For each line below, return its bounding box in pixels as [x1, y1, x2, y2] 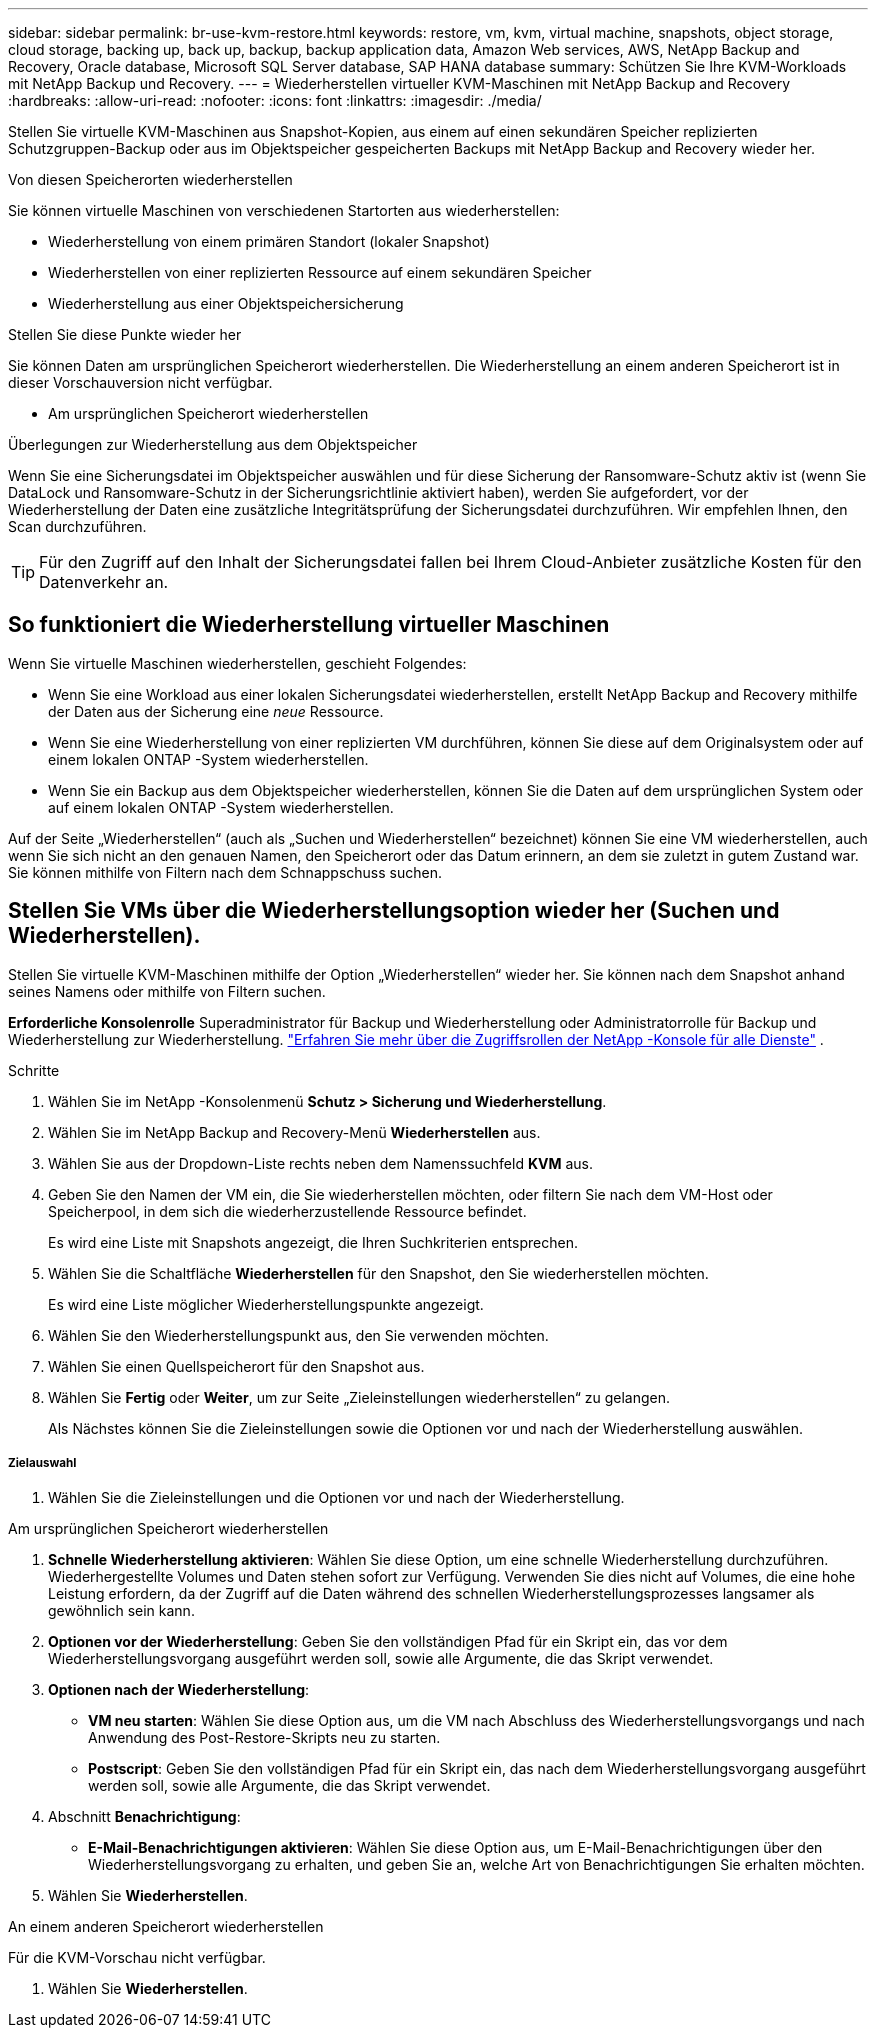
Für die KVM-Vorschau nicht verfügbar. [8, 1949, 266, 1967]
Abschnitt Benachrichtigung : [48, 1808, 241, 1826]
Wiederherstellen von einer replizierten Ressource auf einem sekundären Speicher [48, 264, 592, 281]
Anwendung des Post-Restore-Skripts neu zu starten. [88, 1729, 441, 1747]
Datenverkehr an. [39, 572, 169, 592]
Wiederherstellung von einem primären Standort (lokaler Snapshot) [48, 233, 490, 250]
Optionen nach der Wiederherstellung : [48, 1681, 310, 1699]
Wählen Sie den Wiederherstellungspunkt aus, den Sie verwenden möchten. [48, 1326, 549, 1344]
